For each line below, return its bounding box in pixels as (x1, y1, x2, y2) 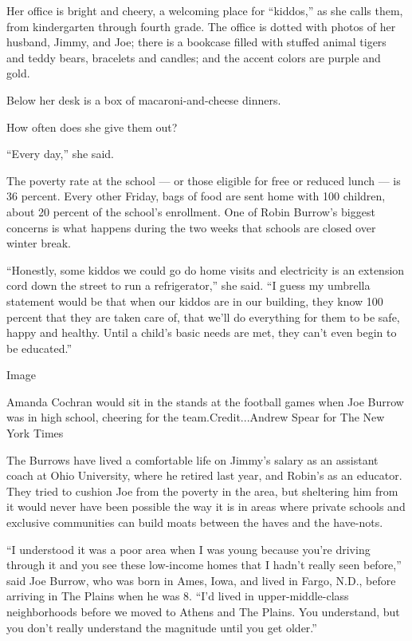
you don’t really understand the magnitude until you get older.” (6, 619, 317, 635)
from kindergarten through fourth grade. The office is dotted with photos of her (6, 18, 396, 34)
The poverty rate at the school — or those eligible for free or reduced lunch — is (6, 172, 401, 188)
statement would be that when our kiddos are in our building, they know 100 (6, 292, 383, 309)
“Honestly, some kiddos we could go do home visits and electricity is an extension (6, 261, 405, 278)
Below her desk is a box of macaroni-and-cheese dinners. (6, 91, 281, 108)
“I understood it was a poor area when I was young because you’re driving (6, 540, 371, 557)
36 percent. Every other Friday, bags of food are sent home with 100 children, (6, 188, 386, 204)
